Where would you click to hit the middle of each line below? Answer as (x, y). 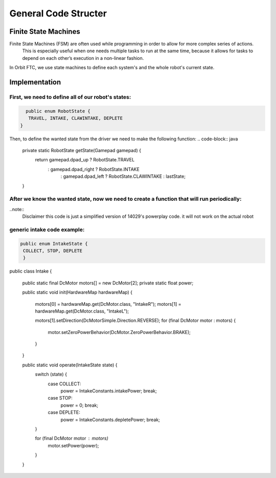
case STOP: (60, 398)
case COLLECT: (64, 384)
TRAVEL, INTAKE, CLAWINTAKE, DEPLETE (75, 118)
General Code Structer (58, 13)
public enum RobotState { (58, 111)
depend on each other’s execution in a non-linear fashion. (83, 58)
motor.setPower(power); (73, 445)
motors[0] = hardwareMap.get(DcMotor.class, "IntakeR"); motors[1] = (108, 304)
